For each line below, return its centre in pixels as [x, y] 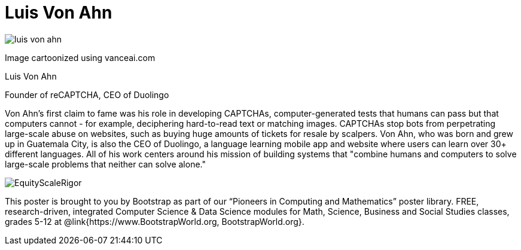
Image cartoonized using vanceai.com [80, 57]
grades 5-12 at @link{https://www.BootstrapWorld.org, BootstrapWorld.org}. [155, 221]
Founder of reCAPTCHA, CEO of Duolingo [87, 94]
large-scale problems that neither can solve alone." [105, 164]
